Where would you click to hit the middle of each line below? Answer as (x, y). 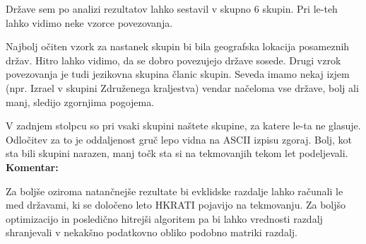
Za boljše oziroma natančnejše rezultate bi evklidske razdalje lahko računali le (175, 191)
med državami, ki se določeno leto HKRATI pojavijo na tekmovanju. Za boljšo (176, 205)
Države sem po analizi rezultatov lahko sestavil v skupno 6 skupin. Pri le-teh (172, 8)
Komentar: (32, 167)
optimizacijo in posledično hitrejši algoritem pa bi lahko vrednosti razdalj (164, 218)
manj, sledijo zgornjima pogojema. (80, 101)
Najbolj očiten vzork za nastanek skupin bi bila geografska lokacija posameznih (178, 46)
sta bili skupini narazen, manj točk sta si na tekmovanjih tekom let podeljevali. (177, 153)
